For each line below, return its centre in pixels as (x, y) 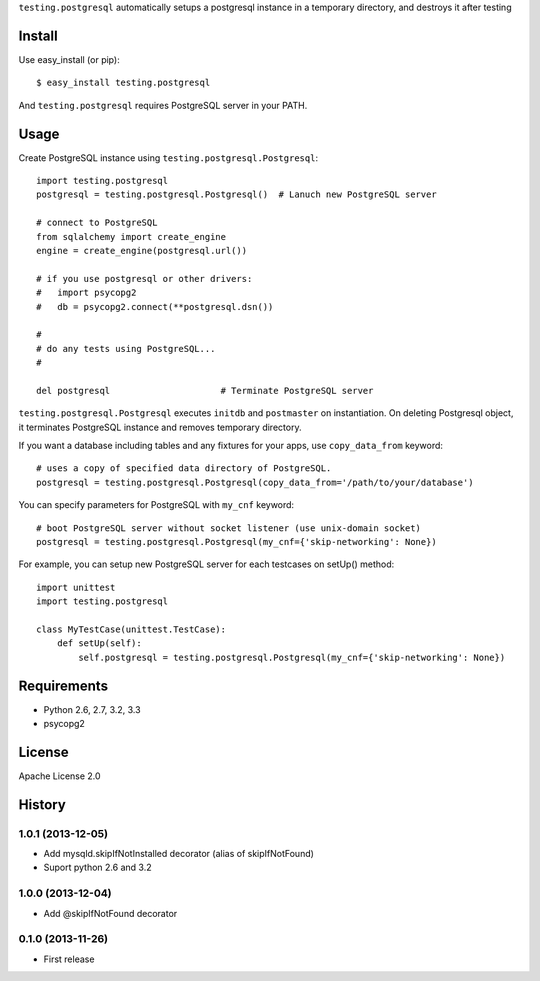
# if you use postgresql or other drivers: (144, 278)
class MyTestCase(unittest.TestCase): (131, 629)
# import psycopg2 (86, 293)
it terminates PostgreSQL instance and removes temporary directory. (160, 427)
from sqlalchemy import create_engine (131, 236)
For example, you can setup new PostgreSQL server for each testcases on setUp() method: (206, 564)
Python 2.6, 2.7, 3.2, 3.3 (92, 709)
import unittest (76, 587)
